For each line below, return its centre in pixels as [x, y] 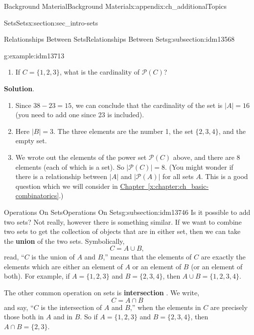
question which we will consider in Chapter [80, 186]
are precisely [229, 307]
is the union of [53, 257]
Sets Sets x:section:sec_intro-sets [51, 22]
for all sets [178, 176]
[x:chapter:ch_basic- [178, 186]
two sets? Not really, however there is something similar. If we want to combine [123, 221]
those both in [24, 317]
